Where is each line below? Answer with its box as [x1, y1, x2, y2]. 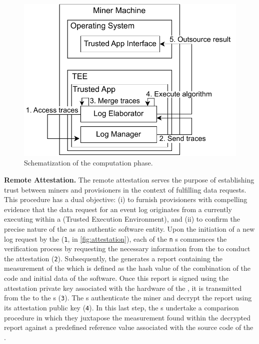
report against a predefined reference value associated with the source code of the [4, 322, 253, 332]
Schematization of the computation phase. [24, 157, 153, 168]
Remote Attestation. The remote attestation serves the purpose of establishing [4, 174, 254, 185]
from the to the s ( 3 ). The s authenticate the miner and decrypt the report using [4, 292, 252, 303]
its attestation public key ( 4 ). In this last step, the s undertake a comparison [4, 302, 239, 312]
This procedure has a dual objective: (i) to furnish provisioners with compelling [4, 194, 247, 205]
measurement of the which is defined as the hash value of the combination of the [4, 263, 251, 273]
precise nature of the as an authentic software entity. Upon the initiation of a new [4, 223, 255, 234]
